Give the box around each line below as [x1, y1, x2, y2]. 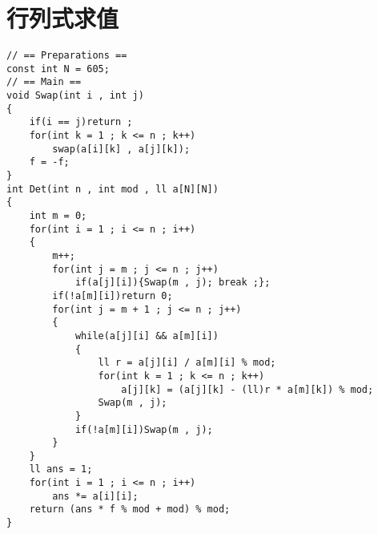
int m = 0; [29, 210, 87, 221]
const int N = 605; [6, 63, 110, 75]
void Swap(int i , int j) [6, 90, 144, 102]
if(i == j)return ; [29, 116, 133, 128]
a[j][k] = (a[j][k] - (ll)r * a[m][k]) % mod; [121, 383, 374, 395]
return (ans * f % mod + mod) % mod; [29, 504, 231, 516]
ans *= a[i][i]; [52, 490, 139, 502]
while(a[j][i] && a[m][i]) [74, 330, 219, 342]
